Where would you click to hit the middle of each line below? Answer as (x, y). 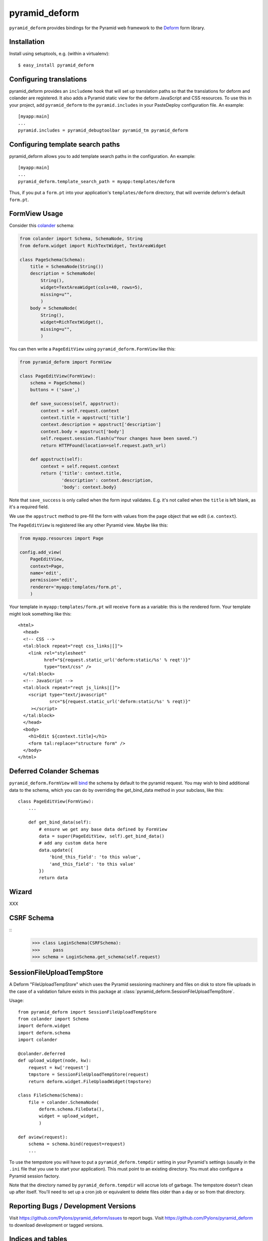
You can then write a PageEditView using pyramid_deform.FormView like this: (92, 349)
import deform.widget (44, 1026)
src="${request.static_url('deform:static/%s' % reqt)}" (120, 702)
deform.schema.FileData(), (72, 1109)
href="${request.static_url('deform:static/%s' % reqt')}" (117, 660)
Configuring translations (48, 79)
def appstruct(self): (56, 459)
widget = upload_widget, (69, 1116)
